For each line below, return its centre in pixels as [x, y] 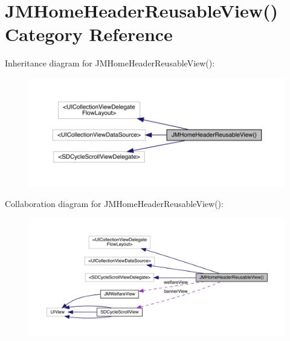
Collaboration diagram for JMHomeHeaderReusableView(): [114, 203]
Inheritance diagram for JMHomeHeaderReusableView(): [110, 63]
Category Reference [89, 34]
